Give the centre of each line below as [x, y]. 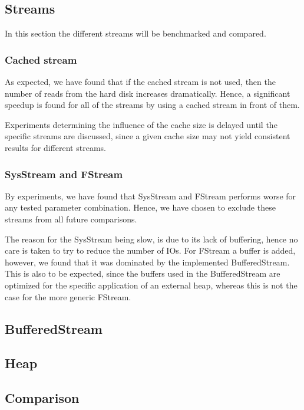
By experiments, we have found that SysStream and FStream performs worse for [151, 196]
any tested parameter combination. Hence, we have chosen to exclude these [140, 207]
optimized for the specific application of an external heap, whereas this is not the [151, 285]
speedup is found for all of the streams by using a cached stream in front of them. [152, 105]
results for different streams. [55, 147]
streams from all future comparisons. [71, 219]
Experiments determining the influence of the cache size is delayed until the [141, 124]
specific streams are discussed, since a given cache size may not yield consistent [148, 136]
